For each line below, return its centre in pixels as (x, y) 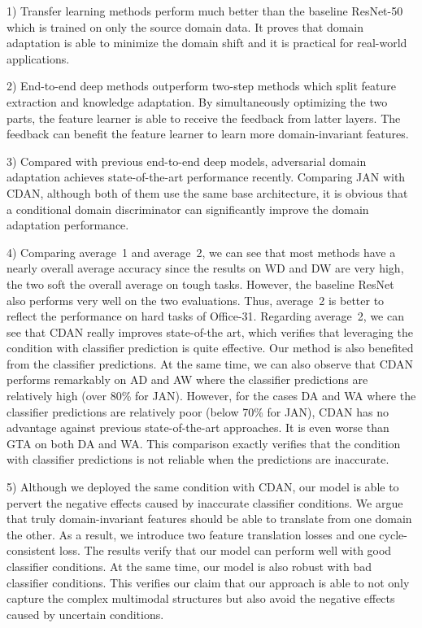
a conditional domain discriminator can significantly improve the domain (188, 209)
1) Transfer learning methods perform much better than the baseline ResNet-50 (205, 11)
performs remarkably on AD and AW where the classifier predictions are (187, 379)
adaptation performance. (68, 225)
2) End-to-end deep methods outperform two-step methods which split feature (201, 86)
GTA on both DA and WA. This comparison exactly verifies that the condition (204, 443)
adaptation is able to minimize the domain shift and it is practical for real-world (207, 43)
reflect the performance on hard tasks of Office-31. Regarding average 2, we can (205, 316)
